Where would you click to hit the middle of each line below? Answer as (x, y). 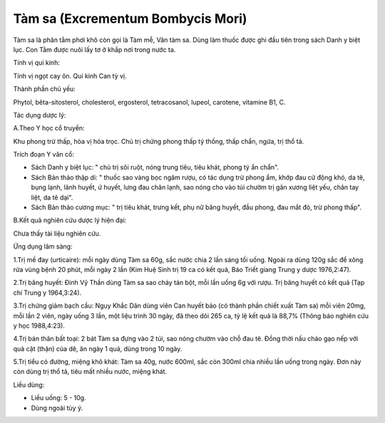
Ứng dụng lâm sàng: (43, 246)
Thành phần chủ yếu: (45, 89)
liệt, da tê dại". (52, 197)
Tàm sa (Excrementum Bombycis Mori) (130, 19)
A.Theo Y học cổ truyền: (49, 128)
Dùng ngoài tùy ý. (57, 408)
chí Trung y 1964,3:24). (47, 293)
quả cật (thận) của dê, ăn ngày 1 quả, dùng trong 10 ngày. (98, 348)
